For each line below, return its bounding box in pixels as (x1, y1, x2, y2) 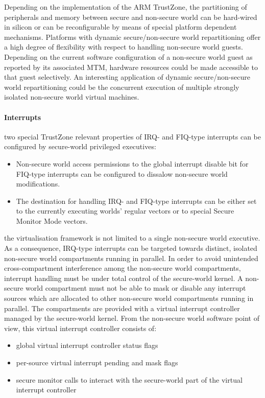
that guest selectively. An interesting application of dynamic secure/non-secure (4, 72, 250, 82)
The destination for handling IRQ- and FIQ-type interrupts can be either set (16, 195, 257, 206)
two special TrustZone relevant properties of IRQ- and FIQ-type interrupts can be (4, 131, 261, 142)
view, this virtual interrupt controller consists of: (4, 322, 157, 333)
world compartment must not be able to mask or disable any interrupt (26, 283, 246, 293)
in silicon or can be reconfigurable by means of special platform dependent (4, 21, 237, 32)
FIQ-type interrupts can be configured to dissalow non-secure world (16, 168, 228, 179)
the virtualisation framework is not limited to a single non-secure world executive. (4, 232, 260, 243)
